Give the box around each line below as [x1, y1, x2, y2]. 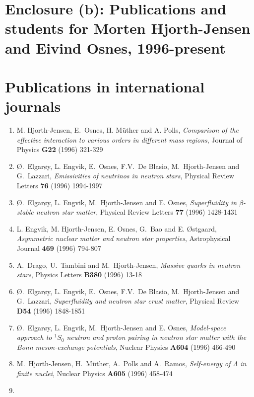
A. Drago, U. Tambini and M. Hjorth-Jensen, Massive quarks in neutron [16, 259, 241, 270]
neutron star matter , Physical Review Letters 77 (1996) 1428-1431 [36, 207, 238, 217]
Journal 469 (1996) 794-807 [16, 243, 101, 253]
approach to [16, 332, 52, 342]
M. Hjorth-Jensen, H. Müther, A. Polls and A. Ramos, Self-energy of [16, 358, 231, 369]
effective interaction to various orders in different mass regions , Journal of [16, 134, 243, 145]
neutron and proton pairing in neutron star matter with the [66, 332, 247, 342]
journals [5, 96, 61, 116]
